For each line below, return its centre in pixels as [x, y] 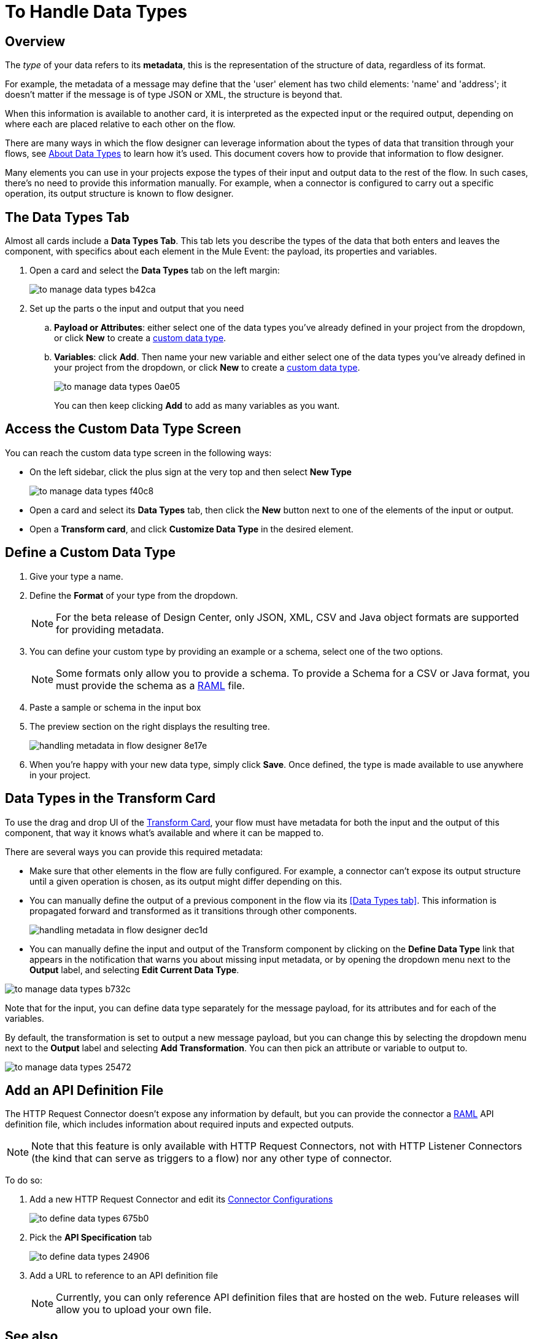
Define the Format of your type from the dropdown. [134, 595]
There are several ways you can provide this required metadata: [134, 851]
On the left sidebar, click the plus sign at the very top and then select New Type [191, 472]
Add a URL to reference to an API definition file [124, 1276]
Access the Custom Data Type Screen [123, 429]
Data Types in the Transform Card [110, 799]
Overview [35, 41]
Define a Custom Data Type [90, 553]
